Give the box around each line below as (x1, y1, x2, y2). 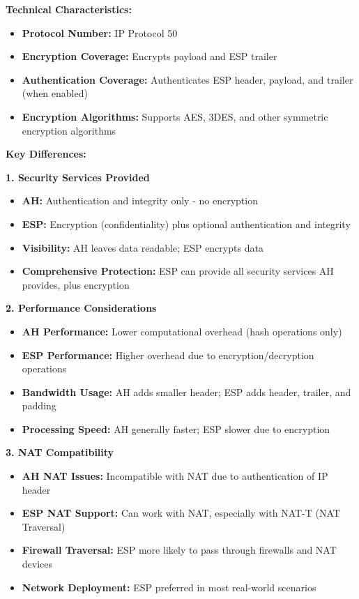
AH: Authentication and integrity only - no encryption (22, 193, 258, 208)
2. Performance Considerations (6, 301, 157, 315)
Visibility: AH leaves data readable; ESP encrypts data (22, 240, 263, 255)
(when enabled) (22, 86, 88, 100)
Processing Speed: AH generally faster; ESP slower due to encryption (22, 421, 330, 436)
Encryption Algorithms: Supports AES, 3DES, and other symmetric (22, 109, 328, 123)
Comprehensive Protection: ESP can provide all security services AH (22, 264, 334, 278)
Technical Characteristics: (6, 2, 132, 16)
